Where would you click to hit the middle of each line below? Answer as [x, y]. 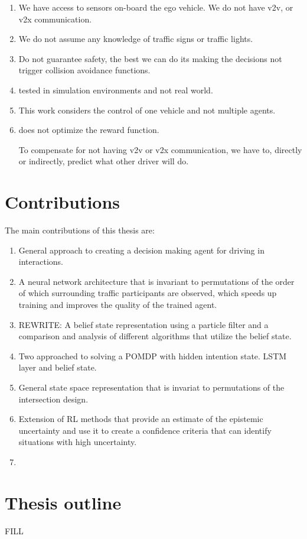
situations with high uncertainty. [78, 442]
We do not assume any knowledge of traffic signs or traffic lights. [136, 39]
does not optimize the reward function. [89, 130]
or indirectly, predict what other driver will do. [104, 161]
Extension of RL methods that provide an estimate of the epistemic [141, 419]
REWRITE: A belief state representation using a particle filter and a [143, 324]
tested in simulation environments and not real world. [116, 90]
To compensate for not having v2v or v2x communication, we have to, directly [160, 149]
